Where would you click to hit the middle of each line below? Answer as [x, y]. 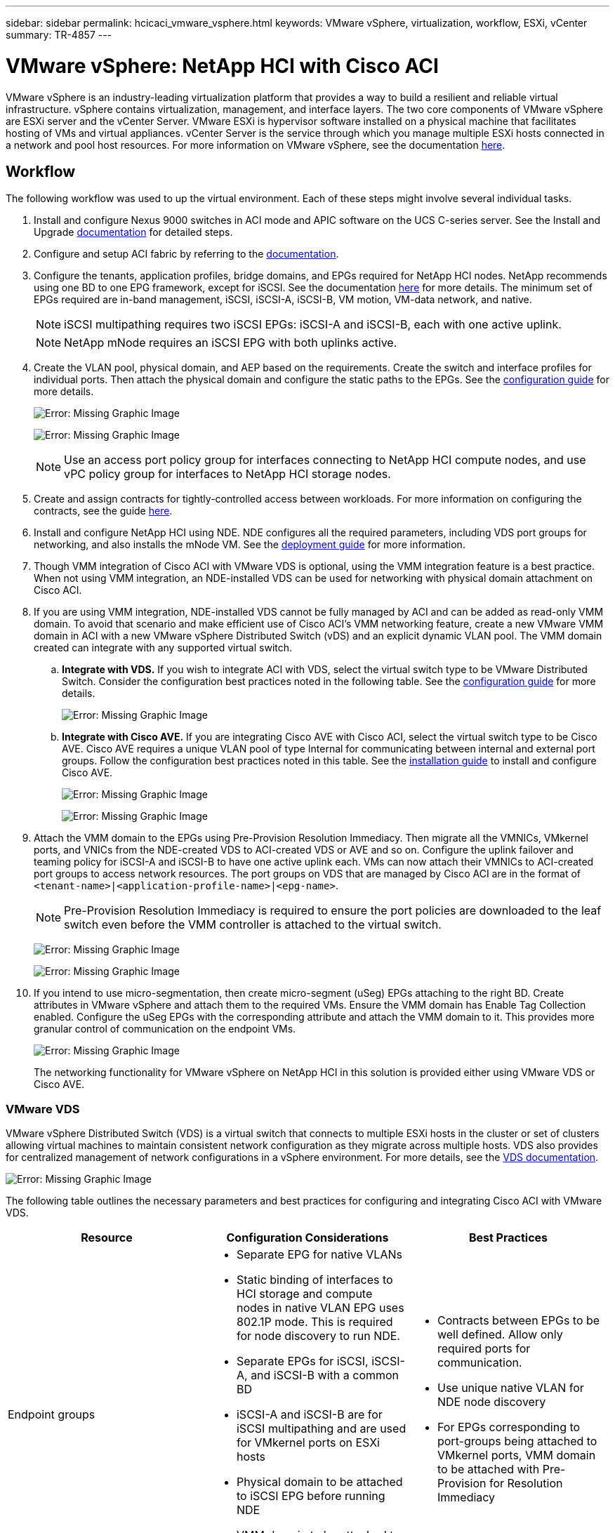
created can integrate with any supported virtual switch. [163, 648]
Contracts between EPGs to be [518, 1321]
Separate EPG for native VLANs [319, 1255]
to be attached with [488, 1469]
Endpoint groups [52, 1415]
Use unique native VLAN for [510, 1388]
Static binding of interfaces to [315, 1280]
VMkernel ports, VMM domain [516, 1455]
